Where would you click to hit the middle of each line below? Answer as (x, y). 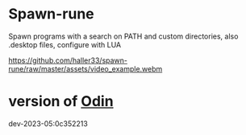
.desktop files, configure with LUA (65, 44)
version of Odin (61, 102)
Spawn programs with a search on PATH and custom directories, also (123, 36)
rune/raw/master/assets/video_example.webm (85, 68)
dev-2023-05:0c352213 (48, 123)
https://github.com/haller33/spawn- (68, 60)
